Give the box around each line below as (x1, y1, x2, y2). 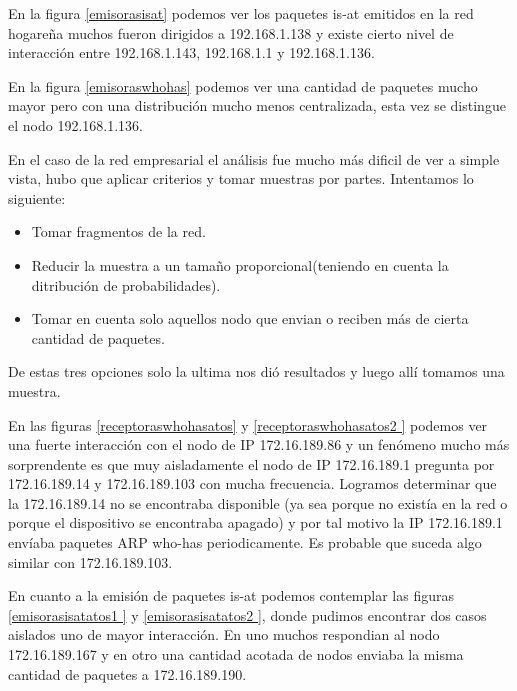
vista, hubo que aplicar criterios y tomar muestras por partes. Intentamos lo (8, 168, 474, 189)
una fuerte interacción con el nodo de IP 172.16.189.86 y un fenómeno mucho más (8, 434, 510, 455)
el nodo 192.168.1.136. (8, 114, 143, 135)
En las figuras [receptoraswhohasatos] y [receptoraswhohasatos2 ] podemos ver (8, 414, 488, 435)
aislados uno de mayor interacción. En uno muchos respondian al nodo (8, 624, 440, 645)
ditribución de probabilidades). (31, 274, 221, 295)
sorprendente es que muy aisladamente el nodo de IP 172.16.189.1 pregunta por (8, 453, 495, 474)
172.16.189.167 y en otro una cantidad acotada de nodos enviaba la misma (8, 644, 464, 665)
